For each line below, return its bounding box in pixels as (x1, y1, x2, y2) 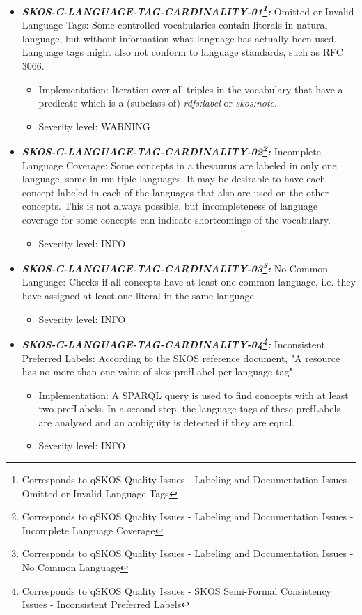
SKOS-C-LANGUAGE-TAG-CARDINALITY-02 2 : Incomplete (22, 142, 321, 159)
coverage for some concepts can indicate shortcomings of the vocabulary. (22, 212, 331, 227)
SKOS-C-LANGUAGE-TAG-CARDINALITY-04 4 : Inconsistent (22, 335, 325, 351)
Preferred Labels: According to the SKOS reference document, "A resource (22, 350, 340, 365)
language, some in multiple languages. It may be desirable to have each (22, 171, 326, 186)
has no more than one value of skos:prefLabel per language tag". (22, 364, 296, 379)
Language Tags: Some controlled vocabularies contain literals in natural (22, 17, 328, 32)
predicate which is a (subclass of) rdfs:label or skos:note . (38, 95, 277, 110)
